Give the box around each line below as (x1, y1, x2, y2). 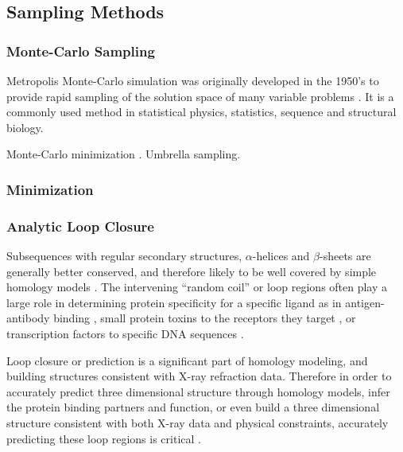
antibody (6, 310, 50, 326)
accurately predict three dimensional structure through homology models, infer (6, 383, 390, 399)
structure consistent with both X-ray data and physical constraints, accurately (6, 414, 389, 431)
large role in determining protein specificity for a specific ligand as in (6, 294, 342, 310)
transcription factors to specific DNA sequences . (6, 325, 244, 341)
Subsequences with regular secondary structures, (6, 247, 242, 264)
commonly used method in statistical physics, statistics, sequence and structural (6, 103, 397, 120)
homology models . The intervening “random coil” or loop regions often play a (6, 279, 388, 295)
